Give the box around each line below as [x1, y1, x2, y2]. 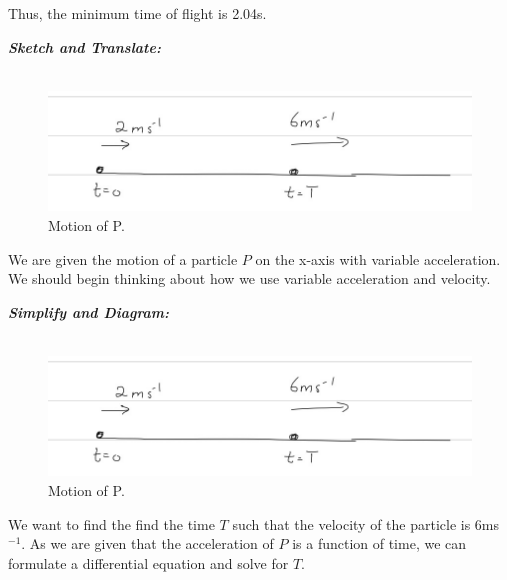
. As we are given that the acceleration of [21, 533, 274, 554]
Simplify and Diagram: [8, 301, 170, 322]
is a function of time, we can [292, 533, 467, 554]
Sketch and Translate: [8, 36, 161, 57]
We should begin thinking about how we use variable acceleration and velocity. [8, 268, 491, 289]
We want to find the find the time [8, 513, 215, 534]
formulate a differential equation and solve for [8, 552, 289, 573]
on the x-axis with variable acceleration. [255, 248, 501, 269]
